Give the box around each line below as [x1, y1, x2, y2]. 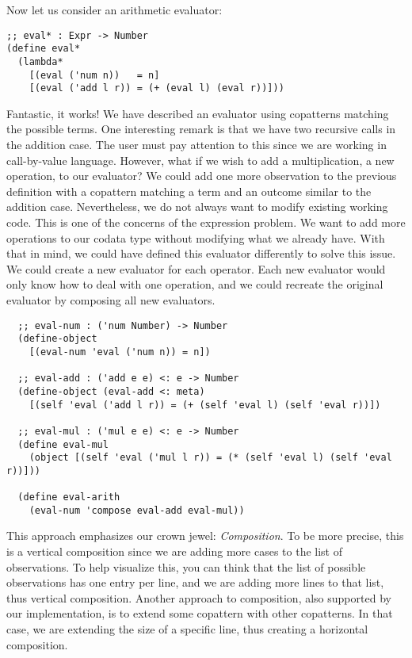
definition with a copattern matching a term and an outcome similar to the [6, 182, 372, 199]
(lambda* [17, 55, 63, 67]
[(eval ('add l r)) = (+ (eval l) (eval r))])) [29, 82, 284, 94]
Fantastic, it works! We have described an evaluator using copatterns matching [6, 105, 389, 121]
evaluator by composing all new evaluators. [6, 292, 216, 308]
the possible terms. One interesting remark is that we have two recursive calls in [6, 121, 396, 137]
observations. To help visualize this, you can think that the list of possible [6, 558, 366, 575]
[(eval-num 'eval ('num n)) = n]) [29, 346, 211, 358]
